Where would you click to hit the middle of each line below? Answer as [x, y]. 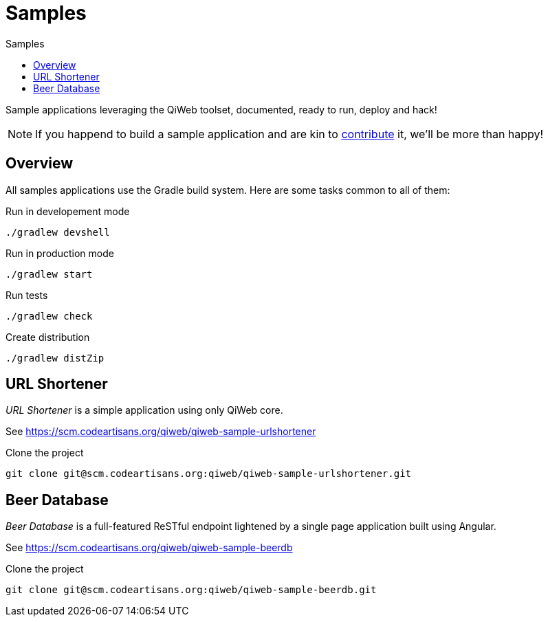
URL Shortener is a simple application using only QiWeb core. [144, 410]
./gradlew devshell [58, 232]
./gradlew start [49, 274]
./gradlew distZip [55, 358]
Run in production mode [60, 253]
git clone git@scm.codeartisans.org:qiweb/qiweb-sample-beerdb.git [191, 590]
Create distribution [48, 337]
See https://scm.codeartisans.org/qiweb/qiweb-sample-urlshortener [161, 432]
